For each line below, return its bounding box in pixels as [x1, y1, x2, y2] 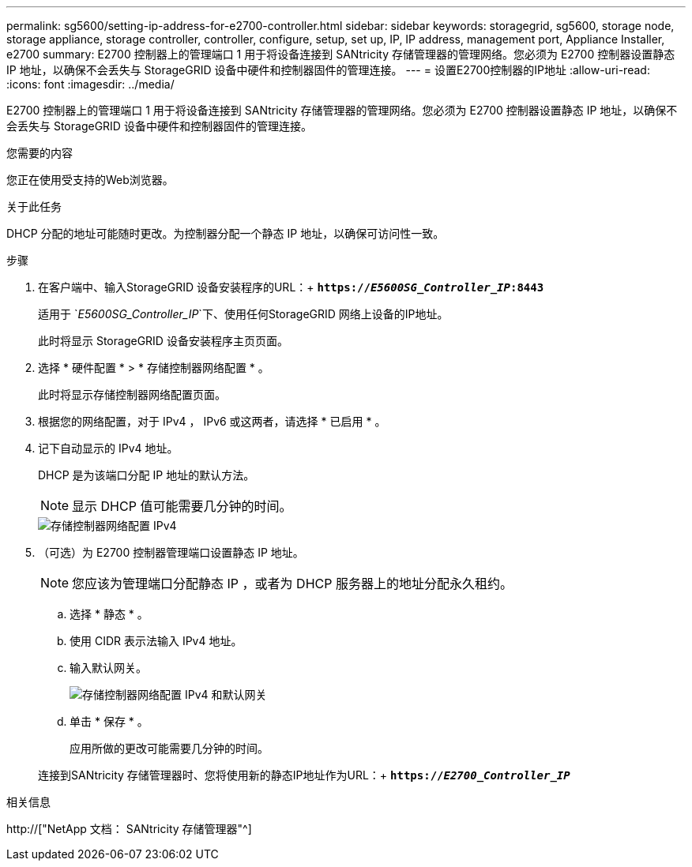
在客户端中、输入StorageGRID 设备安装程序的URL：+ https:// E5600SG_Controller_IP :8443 [38, 280, 544, 294]
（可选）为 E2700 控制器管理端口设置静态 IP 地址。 [38, 546, 304, 559]
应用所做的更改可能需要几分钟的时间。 [70, 741, 269, 755]
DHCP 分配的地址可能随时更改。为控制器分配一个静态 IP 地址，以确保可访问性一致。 [6, 227, 445, 240]
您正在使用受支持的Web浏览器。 [6, 173, 174, 186]
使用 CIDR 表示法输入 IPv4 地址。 [70, 634, 243, 647]
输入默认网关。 [70, 661, 147, 674]
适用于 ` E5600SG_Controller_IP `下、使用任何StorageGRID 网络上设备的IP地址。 [38, 307, 449, 321]
